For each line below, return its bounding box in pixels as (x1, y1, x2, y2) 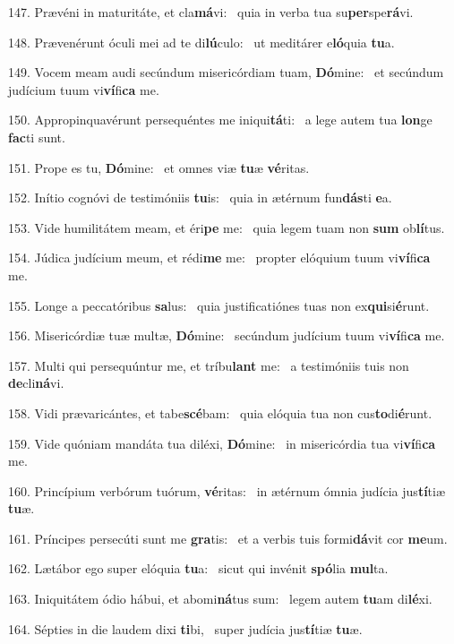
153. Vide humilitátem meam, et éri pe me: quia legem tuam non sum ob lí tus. (8, 218, 445, 236)
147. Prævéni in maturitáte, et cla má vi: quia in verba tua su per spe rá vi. (8, 3, 414, 21)
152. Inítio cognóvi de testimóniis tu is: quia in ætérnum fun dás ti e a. (8, 188, 392, 207)
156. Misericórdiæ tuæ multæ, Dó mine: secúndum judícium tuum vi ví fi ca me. (8, 326, 445, 345)
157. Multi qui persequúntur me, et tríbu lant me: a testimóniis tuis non (8, 356, 409, 374)
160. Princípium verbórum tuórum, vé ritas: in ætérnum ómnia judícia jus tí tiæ (8, 481, 446, 500)
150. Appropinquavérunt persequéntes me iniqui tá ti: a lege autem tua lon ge (8, 110, 433, 129)
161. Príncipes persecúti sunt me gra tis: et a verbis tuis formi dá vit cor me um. (8, 528, 448, 547)
